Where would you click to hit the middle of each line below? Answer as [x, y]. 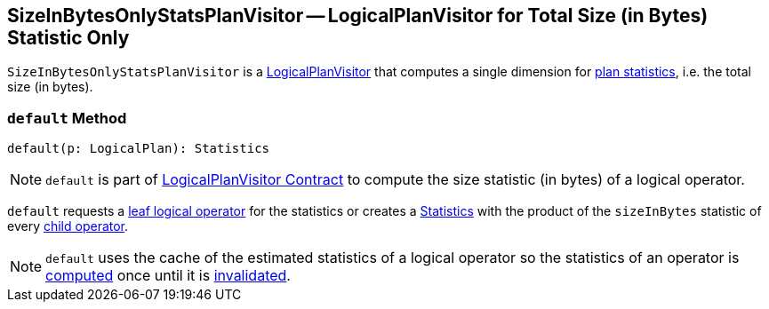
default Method [67, 118]
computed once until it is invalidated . [168, 276]
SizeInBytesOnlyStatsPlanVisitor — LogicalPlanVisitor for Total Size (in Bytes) [358, 16]
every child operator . [68, 226]
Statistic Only [68, 38]
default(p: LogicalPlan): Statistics [139, 149]
